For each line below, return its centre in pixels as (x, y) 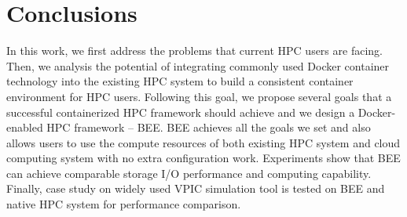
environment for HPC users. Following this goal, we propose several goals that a (199, 96)
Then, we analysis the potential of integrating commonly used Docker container (198, 65)
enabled (25, 127)
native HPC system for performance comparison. (124, 204)
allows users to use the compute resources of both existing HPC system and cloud (203, 142)
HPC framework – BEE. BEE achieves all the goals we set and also (209, 127)
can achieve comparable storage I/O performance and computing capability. (189, 173)
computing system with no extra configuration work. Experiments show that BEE (203, 158)
